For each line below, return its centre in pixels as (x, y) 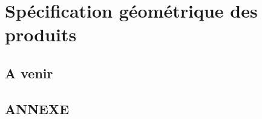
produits (41, 34)
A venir (29, 73)
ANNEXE (37, 108)
